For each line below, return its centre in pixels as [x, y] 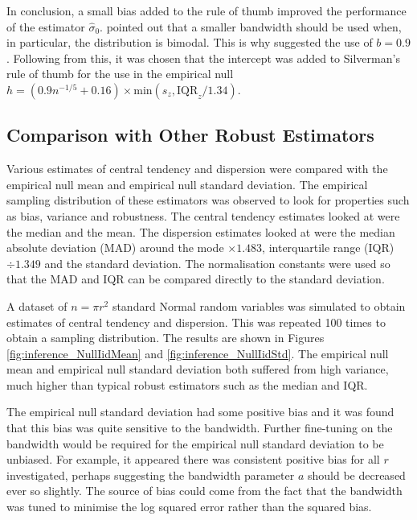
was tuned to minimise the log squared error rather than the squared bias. [189, 507]
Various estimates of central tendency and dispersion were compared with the [197, 169]
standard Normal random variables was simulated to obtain [259, 305]
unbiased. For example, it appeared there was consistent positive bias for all [193, 459]
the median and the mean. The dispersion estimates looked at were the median [201, 231]
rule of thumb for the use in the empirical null [120, 74]
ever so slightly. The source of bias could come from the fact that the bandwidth [204, 491]
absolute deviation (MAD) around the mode [115, 248]
